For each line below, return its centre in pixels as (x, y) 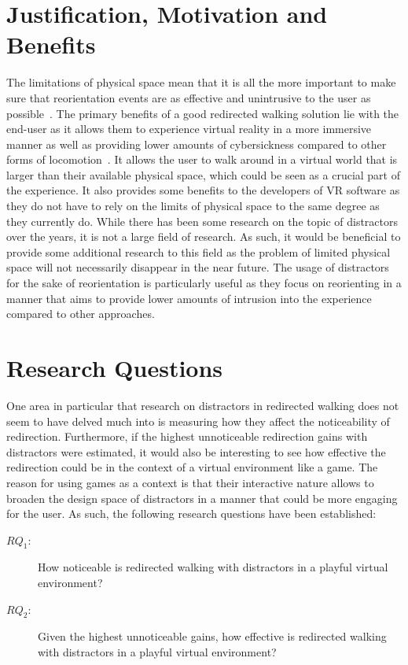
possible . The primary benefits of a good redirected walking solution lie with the (203, 113)
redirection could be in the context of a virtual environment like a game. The (192, 467)
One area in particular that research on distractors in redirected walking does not (203, 405)
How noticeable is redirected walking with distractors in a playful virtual (213, 567)
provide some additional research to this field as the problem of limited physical (198, 251)
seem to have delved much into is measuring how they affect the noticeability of (198, 421)
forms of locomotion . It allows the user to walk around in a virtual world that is (202, 159)
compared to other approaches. (81, 314)
